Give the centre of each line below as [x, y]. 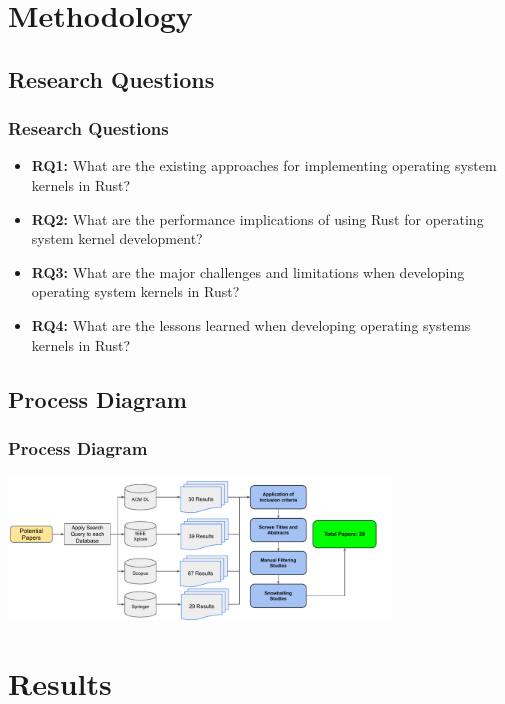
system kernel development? [117, 238]
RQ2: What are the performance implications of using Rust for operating [257, 218]
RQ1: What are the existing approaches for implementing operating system [264, 165]
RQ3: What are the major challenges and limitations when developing [248, 271]
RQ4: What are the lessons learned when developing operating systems [251, 324]
